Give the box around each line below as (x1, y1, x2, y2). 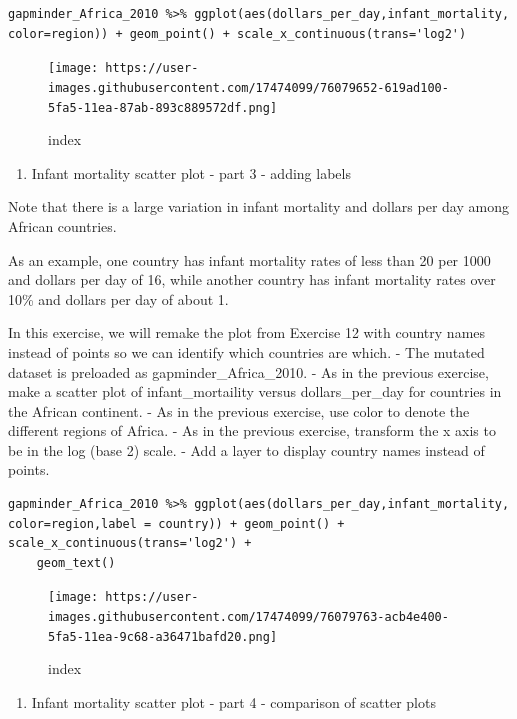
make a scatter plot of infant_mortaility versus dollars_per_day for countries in (8, 381, 502, 402)
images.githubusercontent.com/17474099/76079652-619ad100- (48, 80, 449, 95)
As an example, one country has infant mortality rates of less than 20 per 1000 (8, 249, 491, 270)
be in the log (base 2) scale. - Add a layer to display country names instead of (8, 439, 485, 460)
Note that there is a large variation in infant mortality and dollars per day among (8, 196, 509, 217)
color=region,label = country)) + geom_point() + (8, 516, 345, 531)
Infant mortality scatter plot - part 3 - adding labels (31, 162, 351, 183)
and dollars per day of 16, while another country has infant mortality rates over (8, 269, 496, 290)
